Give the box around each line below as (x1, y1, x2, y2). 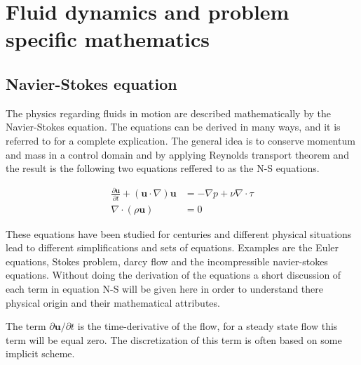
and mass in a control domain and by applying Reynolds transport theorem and (6, 147, 349, 161)
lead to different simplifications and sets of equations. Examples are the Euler (6, 240, 339, 255)
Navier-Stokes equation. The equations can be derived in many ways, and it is (6, 119, 341, 134)
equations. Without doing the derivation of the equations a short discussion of (6, 267, 341, 282)
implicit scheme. (6, 346, 75, 361)
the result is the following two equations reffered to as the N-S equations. (6, 161, 320, 175)
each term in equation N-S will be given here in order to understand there (6, 281, 323, 296)
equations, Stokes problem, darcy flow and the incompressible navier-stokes (6, 253, 328, 268)
